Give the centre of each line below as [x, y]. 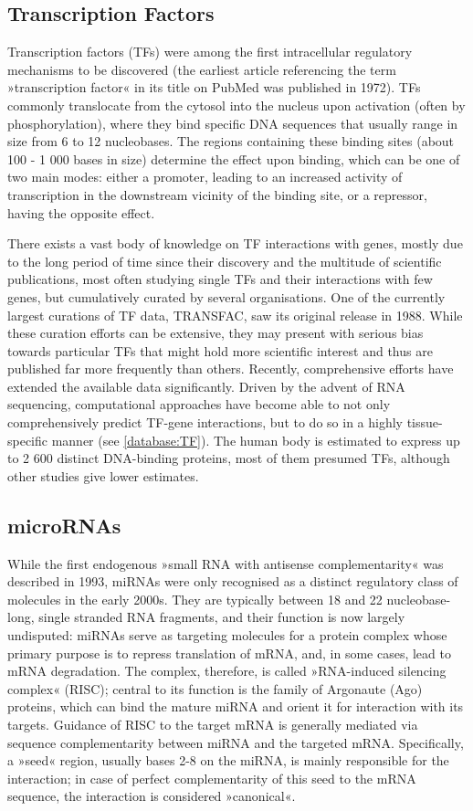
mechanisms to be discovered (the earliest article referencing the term [202, 69]
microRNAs [64, 525]
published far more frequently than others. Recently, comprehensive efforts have [231, 369]
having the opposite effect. [81, 212]
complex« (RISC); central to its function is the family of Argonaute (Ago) [215, 688]
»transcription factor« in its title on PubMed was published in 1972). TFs [214, 87]
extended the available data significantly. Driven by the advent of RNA [206, 386]
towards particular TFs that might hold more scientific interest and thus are [220, 350]
